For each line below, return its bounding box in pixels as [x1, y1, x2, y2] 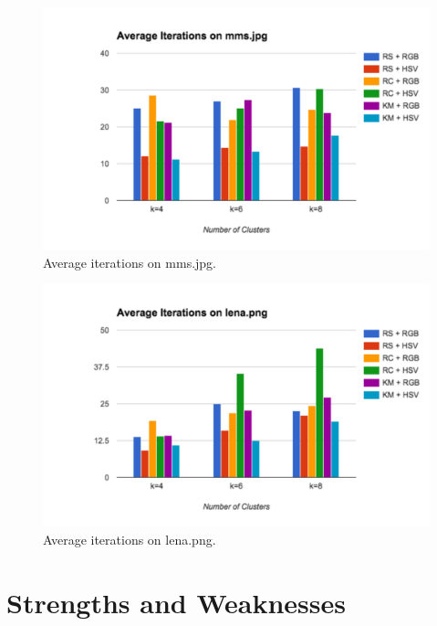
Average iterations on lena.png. [43, 529, 216, 548]
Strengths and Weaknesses [6, 583, 346, 621]
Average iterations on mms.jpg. [43, 252, 217, 271]
